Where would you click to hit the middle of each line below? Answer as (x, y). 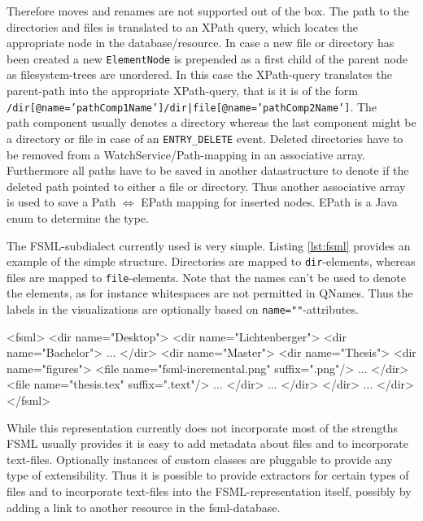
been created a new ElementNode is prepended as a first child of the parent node (207, 58)
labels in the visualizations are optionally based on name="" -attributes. (183, 309)
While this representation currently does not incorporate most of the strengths (203, 427)
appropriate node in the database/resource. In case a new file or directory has (201, 43)
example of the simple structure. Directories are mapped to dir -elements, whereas (211, 261)
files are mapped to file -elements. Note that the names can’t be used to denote (206, 277)
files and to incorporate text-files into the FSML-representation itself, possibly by (209, 491)
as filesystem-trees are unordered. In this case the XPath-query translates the (199, 74)
